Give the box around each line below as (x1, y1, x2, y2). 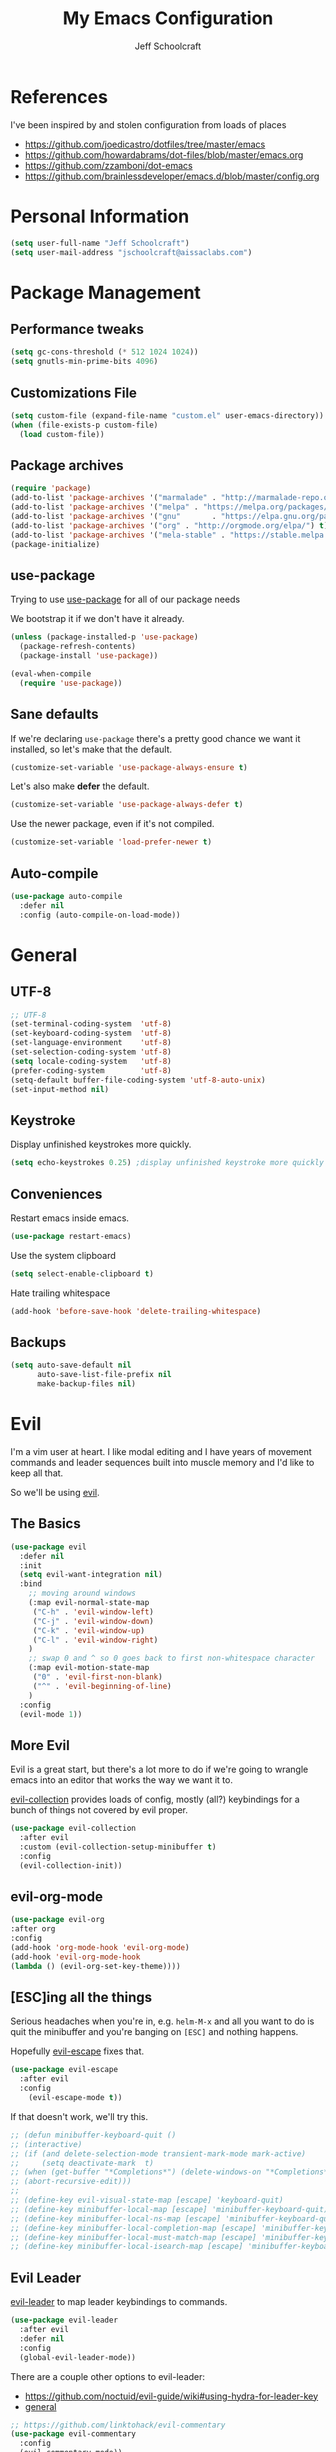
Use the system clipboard (10, 1249, 117, 1261)
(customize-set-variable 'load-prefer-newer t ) (10, 837, 213, 847)
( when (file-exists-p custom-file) (10, 420, 159, 430)
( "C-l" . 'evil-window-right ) (32, 1635, 159, 1645)
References (10, 85, 108, 108)
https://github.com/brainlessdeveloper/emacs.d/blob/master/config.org (24, 170, 320, 182)
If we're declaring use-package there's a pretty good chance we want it (10, 732, 301, 744)
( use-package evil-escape (10, 2065, 118, 2075)
